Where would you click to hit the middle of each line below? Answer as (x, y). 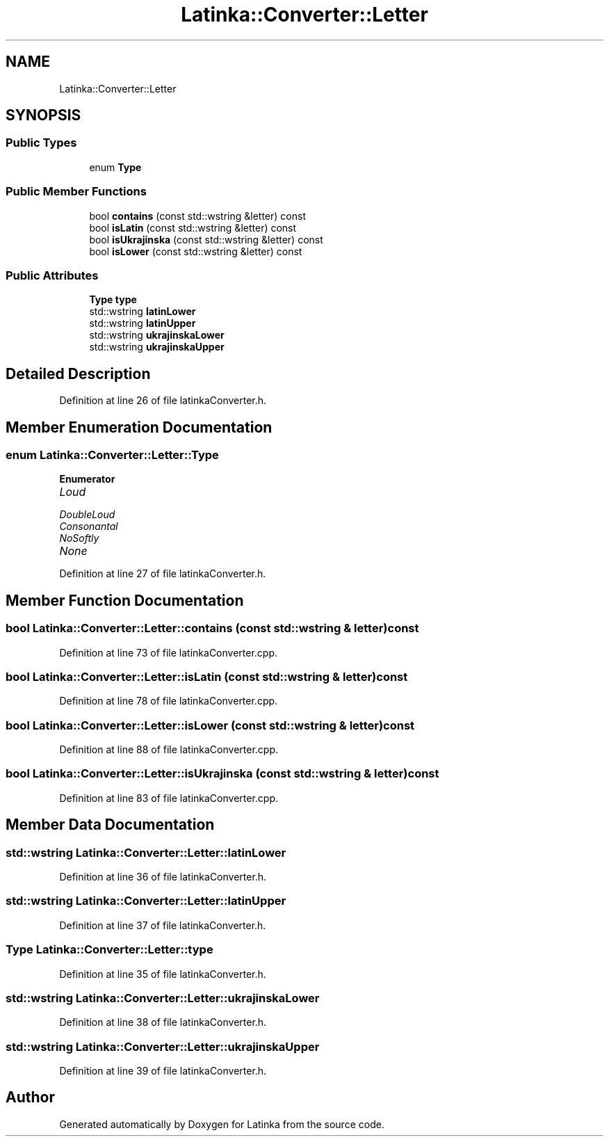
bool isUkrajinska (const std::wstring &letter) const (206, 239)
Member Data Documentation (110, 825)
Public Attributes (52, 275)
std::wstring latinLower (143, 312)
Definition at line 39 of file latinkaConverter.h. (163, 1071)
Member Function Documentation (125, 600)
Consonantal (89, 526)
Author (30, 1097)
